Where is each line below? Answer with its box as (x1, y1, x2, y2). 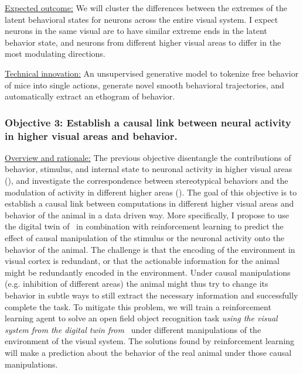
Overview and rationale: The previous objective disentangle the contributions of (5, 151, 291, 163)
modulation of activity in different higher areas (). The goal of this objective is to (5, 186, 297, 198)
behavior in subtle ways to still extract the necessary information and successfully (5, 289, 298, 301)
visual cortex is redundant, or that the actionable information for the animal (5, 255, 280, 267)
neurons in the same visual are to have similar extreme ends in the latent (5, 25, 267, 37)
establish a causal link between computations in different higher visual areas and (5, 197, 294, 210)
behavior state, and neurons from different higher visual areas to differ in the (5, 36, 281, 48)
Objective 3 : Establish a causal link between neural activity (5, 115, 291, 129)
